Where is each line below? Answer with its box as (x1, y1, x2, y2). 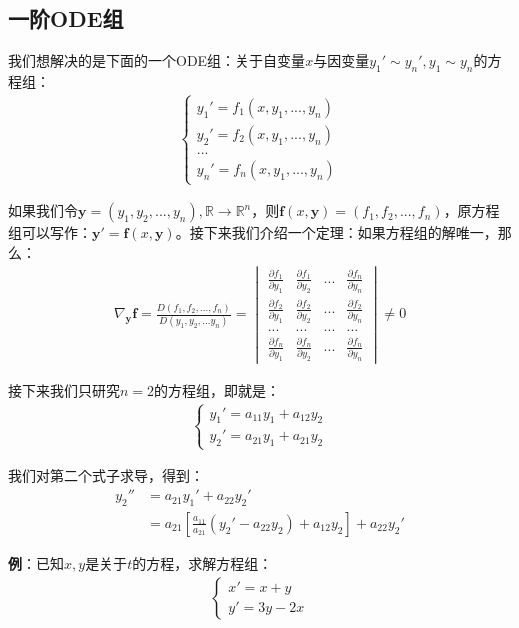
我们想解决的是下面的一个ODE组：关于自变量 (8, 50, 306, 71)
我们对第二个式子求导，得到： (8, 465, 204, 486)
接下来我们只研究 (8, 379, 120, 400)
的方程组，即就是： (154, 379, 281, 400)
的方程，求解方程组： (132, 552, 273, 573)
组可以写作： (8, 222, 92, 243)
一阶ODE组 (8, 3, 124, 34)
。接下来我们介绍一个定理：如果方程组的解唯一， (175, 222, 498, 243)
